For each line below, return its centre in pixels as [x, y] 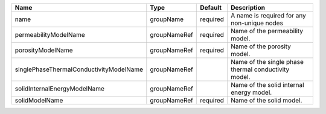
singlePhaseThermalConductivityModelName [79, 69]
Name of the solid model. [266, 100]
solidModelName [39, 100]
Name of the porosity [260, 46]
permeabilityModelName [50, 35]
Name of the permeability [267, 31]
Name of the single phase [267, 62]
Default [211, 8]
